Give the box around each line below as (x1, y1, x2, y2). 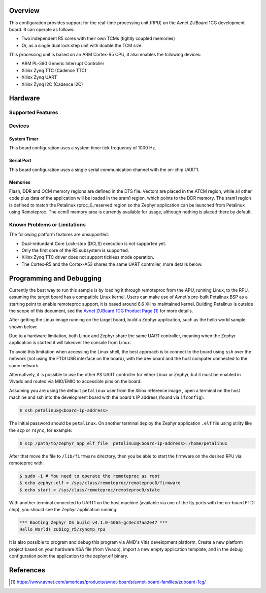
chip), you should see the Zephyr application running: (9, 507, 118, 513)
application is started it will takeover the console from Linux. (9, 340, 132, 346)
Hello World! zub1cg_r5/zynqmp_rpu (19, 526, 105, 532)
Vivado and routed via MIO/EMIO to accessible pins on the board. (9, 379, 142, 384)
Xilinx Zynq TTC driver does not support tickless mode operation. (21, 254, 155, 260)
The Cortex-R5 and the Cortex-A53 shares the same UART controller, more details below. (21, 261, 202, 267)
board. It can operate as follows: (9, 26, 75, 32)
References (9, 566, 45, 574)
